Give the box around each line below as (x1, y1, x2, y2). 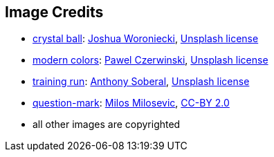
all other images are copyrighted (33, 118, 181, 131)
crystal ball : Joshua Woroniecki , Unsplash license (33, 33, 259, 45)
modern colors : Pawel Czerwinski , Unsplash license (33, 54, 268, 66)
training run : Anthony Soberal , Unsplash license (33, 75, 250, 88)
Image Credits (5, 3, 104, 21)
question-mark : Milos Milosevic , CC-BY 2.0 (33, 97, 230, 109)
